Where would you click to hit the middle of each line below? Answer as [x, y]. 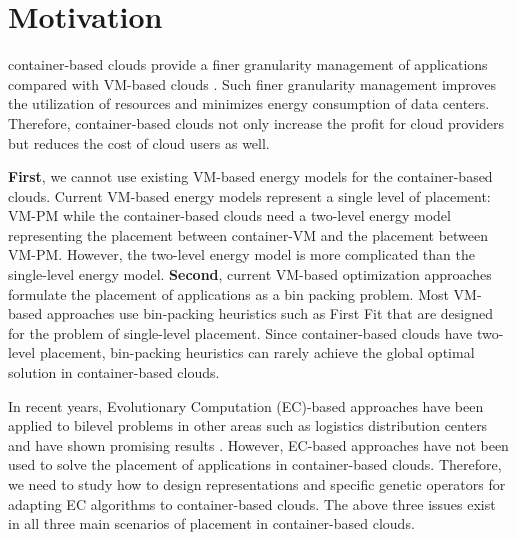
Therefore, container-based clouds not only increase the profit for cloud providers [256, 122]
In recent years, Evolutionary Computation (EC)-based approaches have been [246, 405]
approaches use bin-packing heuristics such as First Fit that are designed [270, 313]
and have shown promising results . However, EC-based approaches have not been [258, 444]
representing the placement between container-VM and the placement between [248, 234]
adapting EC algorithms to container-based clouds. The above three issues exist [252, 503]
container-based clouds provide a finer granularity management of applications [248, 64]
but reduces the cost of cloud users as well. [139, 142]
